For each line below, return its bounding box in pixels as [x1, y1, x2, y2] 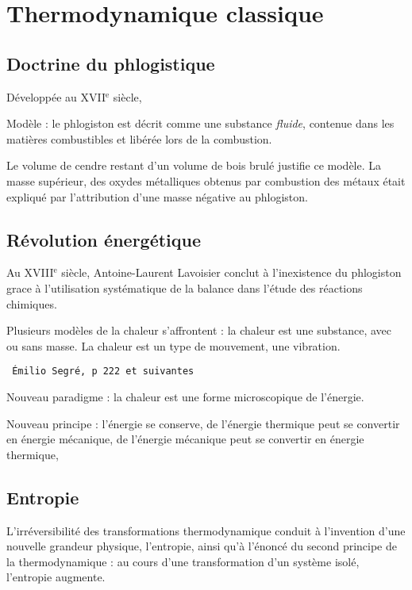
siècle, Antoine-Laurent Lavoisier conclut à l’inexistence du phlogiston [61, 264, 402, 281]
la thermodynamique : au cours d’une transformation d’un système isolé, [6, 553, 360, 569]
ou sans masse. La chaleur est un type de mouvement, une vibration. [6, 337, 341, 354]
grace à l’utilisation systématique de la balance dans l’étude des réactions [6, 279, 363, 296]
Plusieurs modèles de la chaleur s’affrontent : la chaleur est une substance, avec [6, 322, 392, 339]
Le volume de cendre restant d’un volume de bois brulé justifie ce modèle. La [6, 157, 382, 174]
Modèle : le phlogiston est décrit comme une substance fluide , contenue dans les [6, 115, 395, 132]
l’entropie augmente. [6, 569, 106, 585]
